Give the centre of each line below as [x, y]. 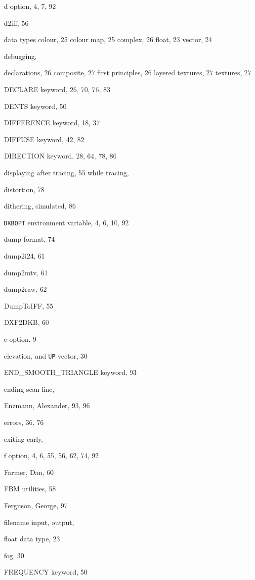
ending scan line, [29, 389]
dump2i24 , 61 [24, 255]
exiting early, [24, 439]
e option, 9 [20, 339]
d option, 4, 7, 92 [30, 6]
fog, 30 [14, 555]
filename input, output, [39, 522]
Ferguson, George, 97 [36, 505]
